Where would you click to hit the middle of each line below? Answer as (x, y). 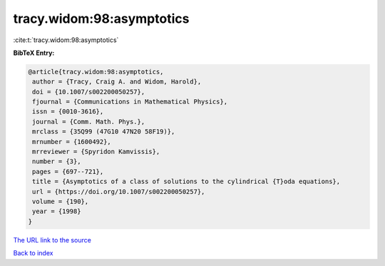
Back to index (33, 253)
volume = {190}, (61, 201)
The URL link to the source (52, 240)
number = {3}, (57, 162)
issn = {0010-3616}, (68, 112)
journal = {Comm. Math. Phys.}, (89, 122)
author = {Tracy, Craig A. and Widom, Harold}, (117, 82)
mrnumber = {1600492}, (72, 142)
